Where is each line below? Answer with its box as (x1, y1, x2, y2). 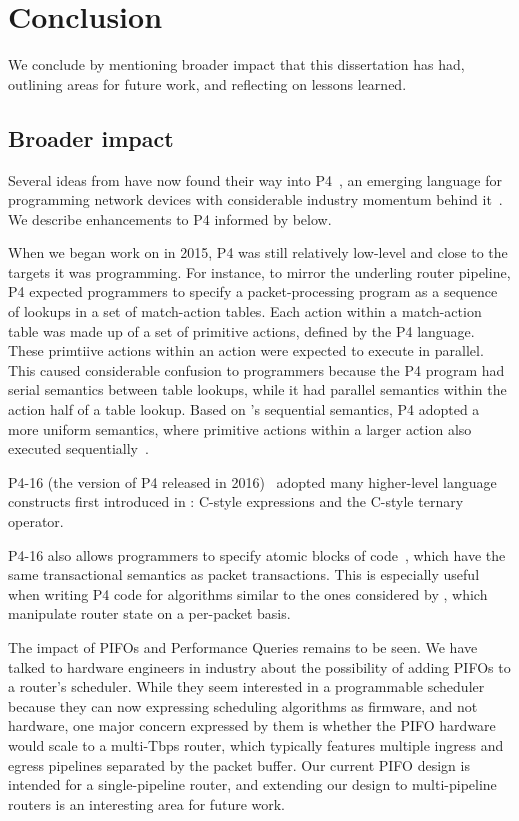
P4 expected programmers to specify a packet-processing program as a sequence (8, 281, 498, 302)
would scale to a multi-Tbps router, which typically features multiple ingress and (8, 734, 504, 755)
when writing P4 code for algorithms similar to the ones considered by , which (8, 583, 488, 604)
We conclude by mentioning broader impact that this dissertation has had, (8, 54, 465, 75)
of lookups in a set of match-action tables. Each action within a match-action (8, 301, 482, 322)
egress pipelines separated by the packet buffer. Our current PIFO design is (8, 754, 470, 775)
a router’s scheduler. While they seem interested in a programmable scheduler (8, 676, 485, 697)
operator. (8, 511, 64, 532)
